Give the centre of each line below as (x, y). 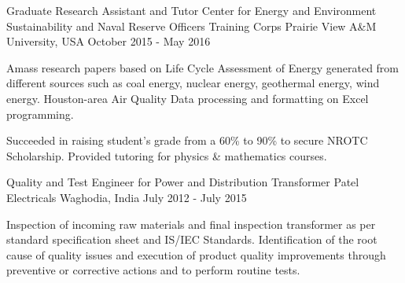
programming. (40, 114)
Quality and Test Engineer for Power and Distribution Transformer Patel (183, 182)
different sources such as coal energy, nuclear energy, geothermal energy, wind (193, 83)
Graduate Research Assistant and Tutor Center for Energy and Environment (191, 10)
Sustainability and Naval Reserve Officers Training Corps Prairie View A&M (191, 26)
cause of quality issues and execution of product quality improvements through (196, 254)
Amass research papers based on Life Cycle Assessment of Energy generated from (203, 67)
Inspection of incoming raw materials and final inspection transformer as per (191, 224)
